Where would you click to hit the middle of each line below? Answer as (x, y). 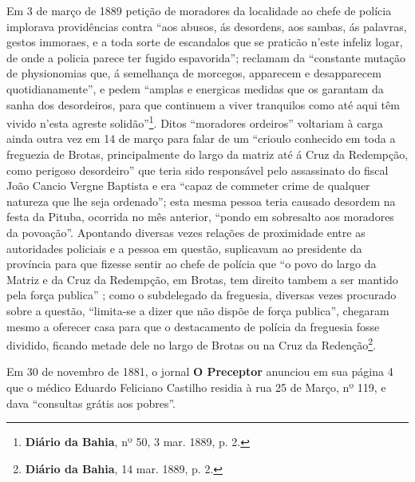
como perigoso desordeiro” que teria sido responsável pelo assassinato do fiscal (198, 170)
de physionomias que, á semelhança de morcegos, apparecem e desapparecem (194, 73)
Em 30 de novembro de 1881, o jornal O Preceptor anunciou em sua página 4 (200, 371)
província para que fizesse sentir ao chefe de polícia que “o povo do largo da (192, 264)
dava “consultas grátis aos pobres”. (91, 403)
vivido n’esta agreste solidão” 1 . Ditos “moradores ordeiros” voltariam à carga (195, 122)
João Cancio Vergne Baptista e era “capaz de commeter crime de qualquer (188, 186)
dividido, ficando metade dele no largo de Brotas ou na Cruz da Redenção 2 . (191, 344)
